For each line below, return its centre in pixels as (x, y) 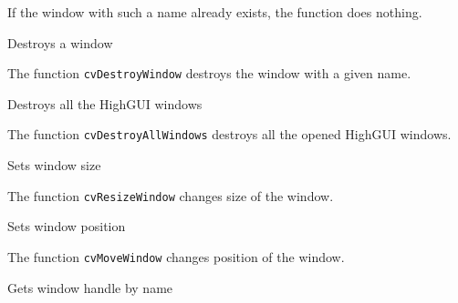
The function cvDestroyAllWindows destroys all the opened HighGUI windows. (229, 134)
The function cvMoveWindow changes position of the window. (176, 256)
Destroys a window (60, 42)
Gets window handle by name (90, 287)
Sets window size (54, 165)
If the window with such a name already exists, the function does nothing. (215, 12)
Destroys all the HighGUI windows (105, 103)
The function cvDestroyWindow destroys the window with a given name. (209, 73)
